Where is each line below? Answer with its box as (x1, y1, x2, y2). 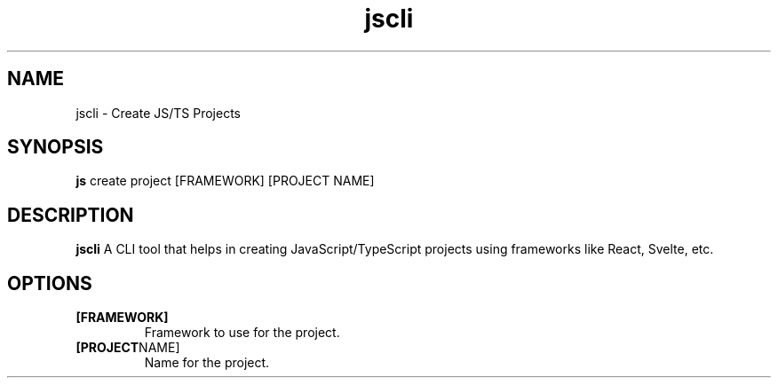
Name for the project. (144, 355, 270, 371)
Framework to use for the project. (144, 325, 340, 341)
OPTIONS (7, 271, 92, 295)
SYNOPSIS (7, 136, 104, 159)
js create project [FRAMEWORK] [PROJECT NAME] (75, 173, 375, 189)
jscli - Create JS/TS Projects (75, 105, 241, 121)
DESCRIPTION (7, 203, 134, 226)
